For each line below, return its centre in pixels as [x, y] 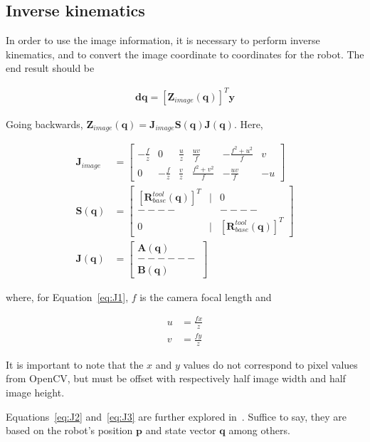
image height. [35, 393]
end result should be [50, 68]
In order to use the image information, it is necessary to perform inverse [163, 40]
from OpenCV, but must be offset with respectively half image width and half [176, 378]
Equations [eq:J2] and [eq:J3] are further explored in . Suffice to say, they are [176, 416]
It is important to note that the [75, 364]
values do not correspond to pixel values [270, 364]
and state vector [181, 430]
